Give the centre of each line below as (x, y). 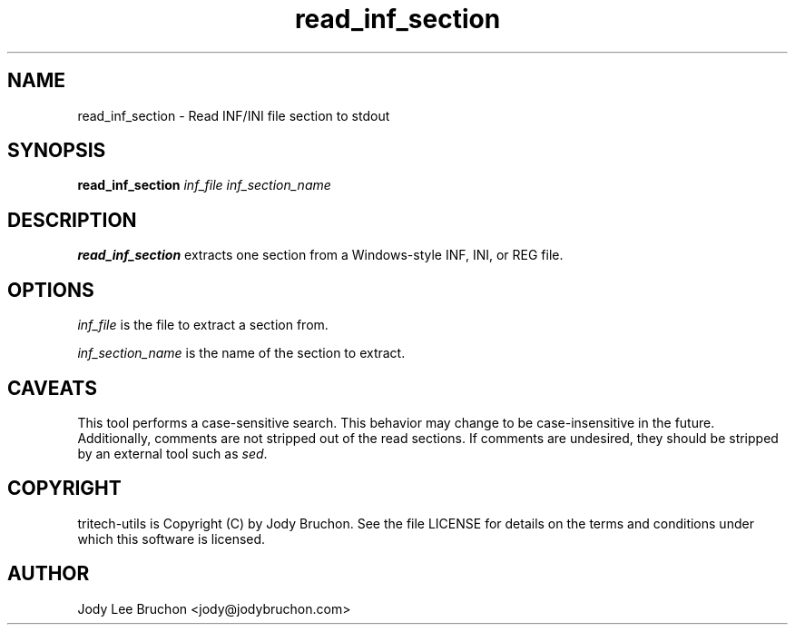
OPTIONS (51, 290)
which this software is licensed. (172, 538)
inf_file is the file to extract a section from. (203, 325)
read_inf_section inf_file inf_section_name (204, 185)
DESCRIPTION (72, 220)
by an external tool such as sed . (172, 453)
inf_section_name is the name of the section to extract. (241, 353)
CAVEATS (52, 388)
